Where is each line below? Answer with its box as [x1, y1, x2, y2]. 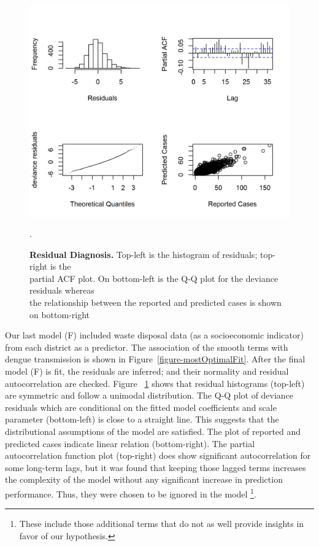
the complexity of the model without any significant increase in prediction [5, 473, 283, 486]
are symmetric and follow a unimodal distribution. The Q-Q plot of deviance [5, 389, 294, 402]
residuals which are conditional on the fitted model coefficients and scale [5, 400, 277, 413]
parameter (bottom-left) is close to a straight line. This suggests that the [5, 413, 279, 426]
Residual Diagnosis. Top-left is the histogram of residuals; [29, 248, 258, 260]
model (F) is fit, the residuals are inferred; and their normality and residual [5, 365, 289, 378]
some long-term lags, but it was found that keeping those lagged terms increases [5, 461, 306, 474]
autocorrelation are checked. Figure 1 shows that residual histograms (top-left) [5, 376, 305, 389]
